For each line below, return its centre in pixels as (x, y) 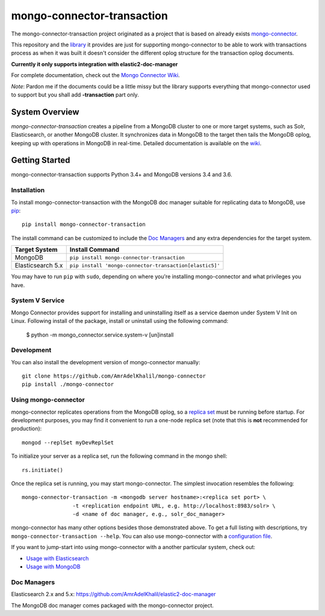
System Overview (45, 112)
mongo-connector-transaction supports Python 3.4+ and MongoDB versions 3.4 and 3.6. (122, 175)
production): (26, 429)
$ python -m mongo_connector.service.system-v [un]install (100, 335)
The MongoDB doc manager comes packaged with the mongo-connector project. (112, 605)
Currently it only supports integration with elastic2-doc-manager (94, 64)
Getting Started (41, 160)
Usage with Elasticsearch (57, 558)
